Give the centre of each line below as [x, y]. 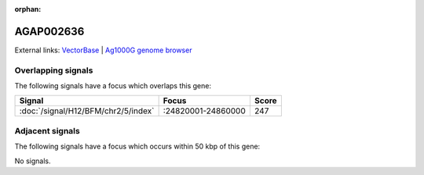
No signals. [33, 161]
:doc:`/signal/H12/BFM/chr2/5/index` [87, 111]
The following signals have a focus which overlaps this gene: [113, 86]
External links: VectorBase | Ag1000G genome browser [103, 50]
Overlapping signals [54, 70]
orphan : [28, 9]
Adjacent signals [47, 130]
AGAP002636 [49, 31]
